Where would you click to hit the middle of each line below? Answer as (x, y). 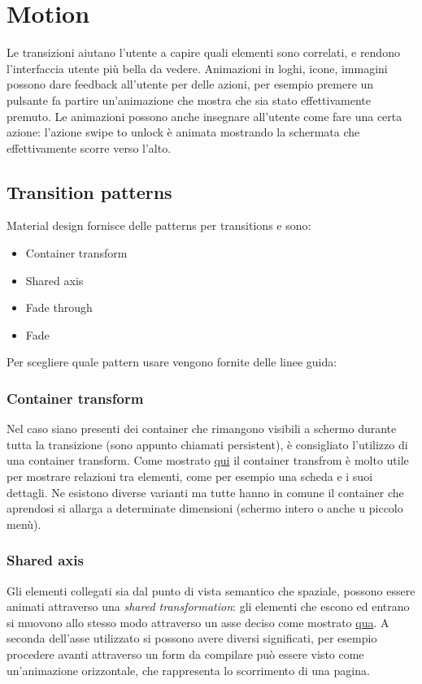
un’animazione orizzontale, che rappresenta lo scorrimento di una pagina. (188, 670)
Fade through (59, 307)
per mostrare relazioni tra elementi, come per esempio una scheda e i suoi (190, 476)
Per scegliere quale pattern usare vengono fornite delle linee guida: (172, 362)
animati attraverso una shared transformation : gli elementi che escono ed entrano (208, 606)
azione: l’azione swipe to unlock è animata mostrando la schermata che (183, 132)
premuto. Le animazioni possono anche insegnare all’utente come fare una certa (204, 116)
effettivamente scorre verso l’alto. (89, 147)
